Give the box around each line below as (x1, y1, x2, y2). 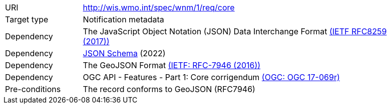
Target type (5, 14, 49, 24)
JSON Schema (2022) (83, 48, 166, 58)
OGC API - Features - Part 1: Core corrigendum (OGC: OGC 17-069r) (83, 72, 340, 82)
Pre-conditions (5, 84, 61, 94)
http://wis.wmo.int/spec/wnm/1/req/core (83, 2, 235, 12)
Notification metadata (83, 14, 164, 24)
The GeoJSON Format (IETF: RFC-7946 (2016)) (83, 60, 261, 70)
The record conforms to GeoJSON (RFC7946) (83, 84, 255, 94)
